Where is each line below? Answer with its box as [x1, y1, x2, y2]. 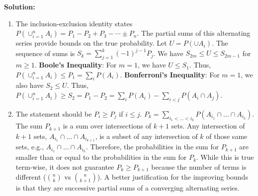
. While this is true [196, 152, 254, 162]
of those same [206, 131, 248, 141]
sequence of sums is [15, 48, 75, 58]
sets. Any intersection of [171, 121, 245, 131]
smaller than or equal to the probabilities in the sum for [15, 152, 187, 162]
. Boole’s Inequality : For [34, 60, 117, 70]
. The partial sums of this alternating [137, 28, 251, 38]
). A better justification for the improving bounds [97, 172, 248, 182]
